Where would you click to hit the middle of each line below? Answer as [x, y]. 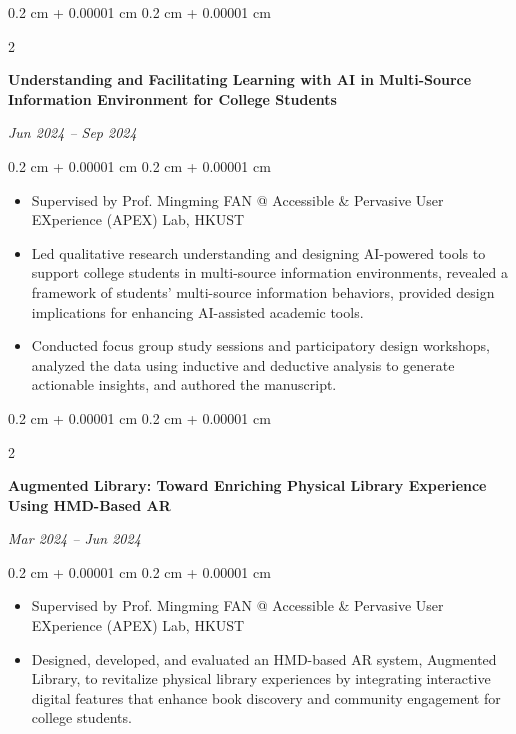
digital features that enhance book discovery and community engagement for [266, 697]
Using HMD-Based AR [89, 504]
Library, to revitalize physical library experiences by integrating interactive [261, 678]
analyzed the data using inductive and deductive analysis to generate [243, 364]
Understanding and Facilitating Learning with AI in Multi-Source [240, 79]
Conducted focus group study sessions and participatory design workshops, [261, 345]
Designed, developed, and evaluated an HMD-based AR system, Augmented [264, 658]
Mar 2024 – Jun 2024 [74, 538]
